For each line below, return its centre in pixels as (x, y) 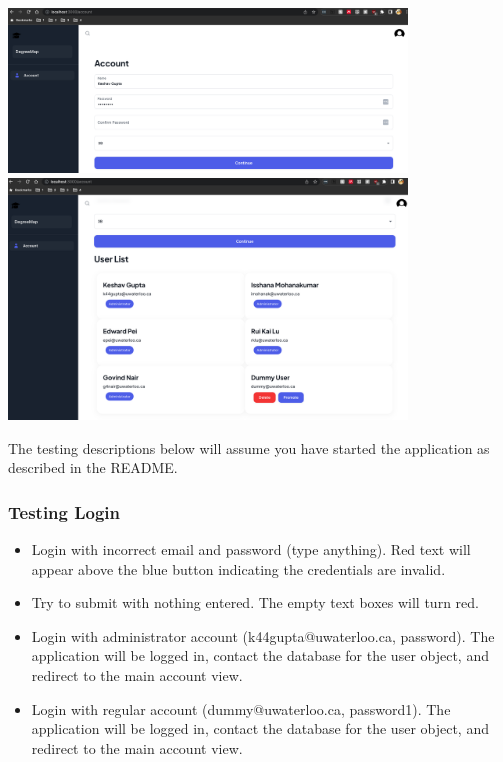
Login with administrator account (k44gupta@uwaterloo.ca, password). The (263, 635)
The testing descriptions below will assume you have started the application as (249, 447)
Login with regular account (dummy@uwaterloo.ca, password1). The (241, 708)
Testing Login (64, 511)
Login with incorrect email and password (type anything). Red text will (251, 549)
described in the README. (93, 467)
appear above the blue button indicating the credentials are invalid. (238, 568)
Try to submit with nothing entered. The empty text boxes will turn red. (255, 602)
